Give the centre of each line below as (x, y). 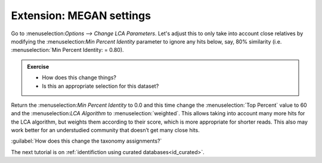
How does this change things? (79, 78)
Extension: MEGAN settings (81, 16)
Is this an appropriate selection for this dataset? (100, 86)
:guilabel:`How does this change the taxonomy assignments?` (86, 141)
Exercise (38, 66)
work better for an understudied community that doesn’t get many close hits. (105, 130)
